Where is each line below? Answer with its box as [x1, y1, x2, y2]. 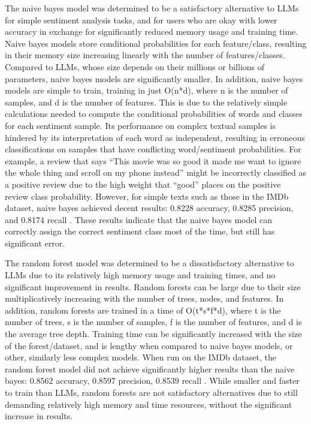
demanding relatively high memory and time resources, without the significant [5, 398, 292, 410]
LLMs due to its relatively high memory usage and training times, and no [5, 269, 276, 281]
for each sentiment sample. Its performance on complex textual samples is [5, 119, 276, 131]
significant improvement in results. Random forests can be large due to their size [5, 280, 301, 293]
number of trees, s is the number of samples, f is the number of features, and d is [5, 315, 302, 328]
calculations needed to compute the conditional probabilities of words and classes [5, 107, 303, 120]
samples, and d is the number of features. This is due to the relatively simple [5, 95, 288, 108]
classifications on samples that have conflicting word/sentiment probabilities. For [5, 143, 301, 155]
